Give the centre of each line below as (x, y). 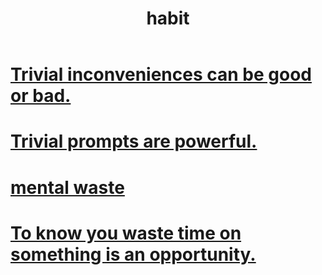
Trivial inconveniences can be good (161, 74)
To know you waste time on (126, 233)
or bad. (41, 96)
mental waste (67, 187)
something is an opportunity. (133, 254)
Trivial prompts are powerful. (134, 141)
